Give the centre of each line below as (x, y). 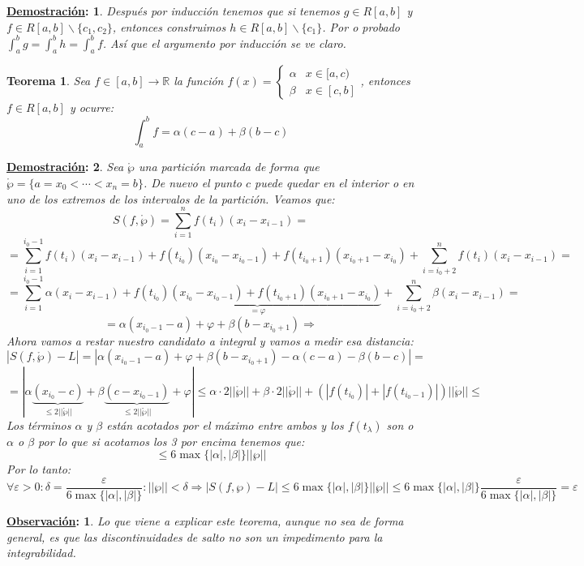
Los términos (39, 424)
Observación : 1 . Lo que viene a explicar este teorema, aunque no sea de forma (205, 521)
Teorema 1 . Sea (49, 81)
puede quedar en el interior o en (335, 182)
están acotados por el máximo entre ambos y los (225, 424)
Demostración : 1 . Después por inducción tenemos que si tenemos (173, 11)
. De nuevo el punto (193, 182)
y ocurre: (91, 107)
